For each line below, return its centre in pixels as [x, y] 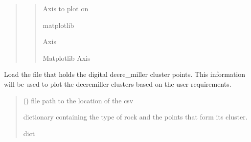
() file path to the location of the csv [78, 100]
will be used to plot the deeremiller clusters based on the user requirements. [118, 83]
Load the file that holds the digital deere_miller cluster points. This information [125, 74]
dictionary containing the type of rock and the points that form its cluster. [135, 117]
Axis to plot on [66, 8]
